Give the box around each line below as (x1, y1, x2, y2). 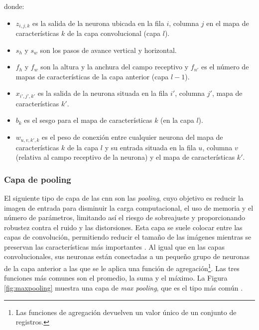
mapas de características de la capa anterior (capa (15, 71, 169, 81)
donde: (4, 1, 24, 11)
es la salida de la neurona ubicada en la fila (32, 17, 164, 28)
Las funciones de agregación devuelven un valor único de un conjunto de (15, 307, 237, 317)
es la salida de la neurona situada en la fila (37, 88, 168, 98)
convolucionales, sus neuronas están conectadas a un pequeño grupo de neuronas (4, 251, 250, 262)
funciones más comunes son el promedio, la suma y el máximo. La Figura (4, 273, 228, 283)
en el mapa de (206, 17, 249, 28)
